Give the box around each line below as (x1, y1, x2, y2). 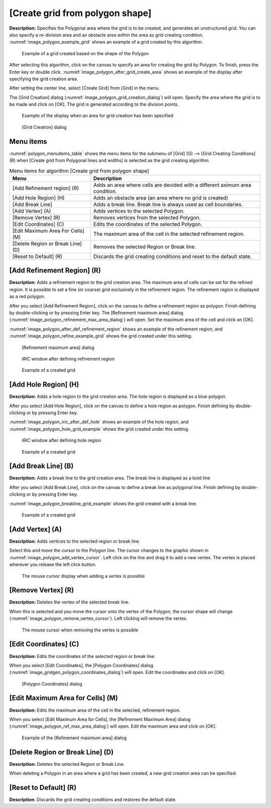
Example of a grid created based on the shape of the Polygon (22, 50, 149, 56)
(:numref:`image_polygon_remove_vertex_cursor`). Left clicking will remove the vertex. (9, 615, 188, 621)
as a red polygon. (9, 293, 46, 299)
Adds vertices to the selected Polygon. (93, 207, 185, 214)
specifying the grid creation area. (9, 76, 78, 82)
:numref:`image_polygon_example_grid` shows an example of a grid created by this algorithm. (9, 39, 203, 45)
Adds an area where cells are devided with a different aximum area (93, 181, 251, 188)
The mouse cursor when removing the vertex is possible (22, 627, 139, 633)
